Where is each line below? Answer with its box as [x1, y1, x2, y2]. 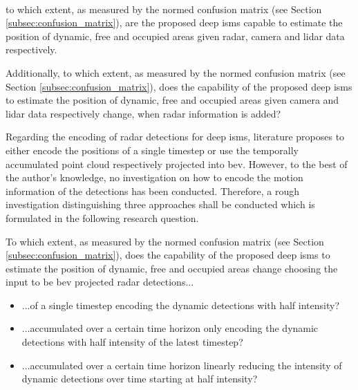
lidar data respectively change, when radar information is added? [6, 106, 281, 120]
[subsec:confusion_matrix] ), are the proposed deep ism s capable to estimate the [6, 15, 343, 30]
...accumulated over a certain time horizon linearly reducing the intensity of [21, 357, 342, 372]
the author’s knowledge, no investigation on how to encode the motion [6, 170, 303, 185]
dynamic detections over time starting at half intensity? [21, 371, 258, 386]
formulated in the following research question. [6, 210, 199, 225]
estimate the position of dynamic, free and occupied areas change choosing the [6, 261, 338, 275]
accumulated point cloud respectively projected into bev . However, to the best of [6, 156, 348, 171]
